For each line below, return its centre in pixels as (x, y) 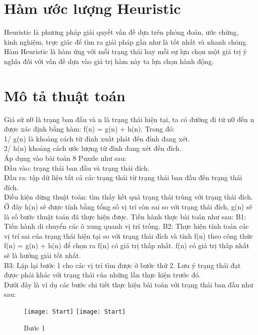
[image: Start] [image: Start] (75, 311)
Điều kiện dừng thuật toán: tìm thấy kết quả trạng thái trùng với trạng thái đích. (129, 197)
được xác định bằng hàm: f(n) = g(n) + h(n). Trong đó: (89, 129)
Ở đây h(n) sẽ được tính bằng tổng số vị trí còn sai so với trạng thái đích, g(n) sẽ (128, 206)
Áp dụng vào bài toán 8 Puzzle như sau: (65, 158)
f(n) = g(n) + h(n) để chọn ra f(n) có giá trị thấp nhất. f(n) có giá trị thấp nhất (127, 245)
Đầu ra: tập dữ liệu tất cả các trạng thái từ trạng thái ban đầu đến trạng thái (123, 177)
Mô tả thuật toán (65, 95)
